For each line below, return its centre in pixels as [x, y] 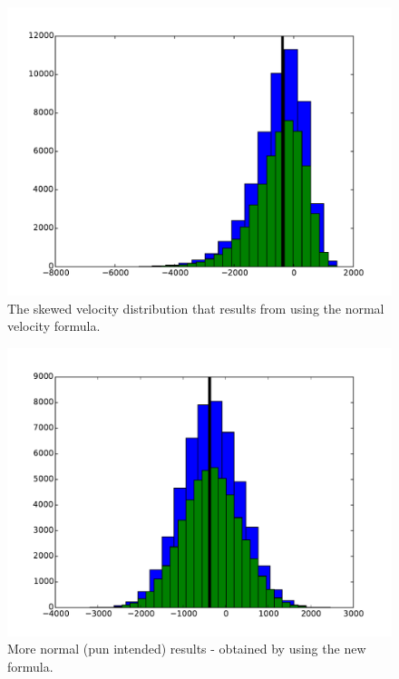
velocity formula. [54, 326]
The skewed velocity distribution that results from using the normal [196, 308]
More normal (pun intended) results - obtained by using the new [187, 649]
